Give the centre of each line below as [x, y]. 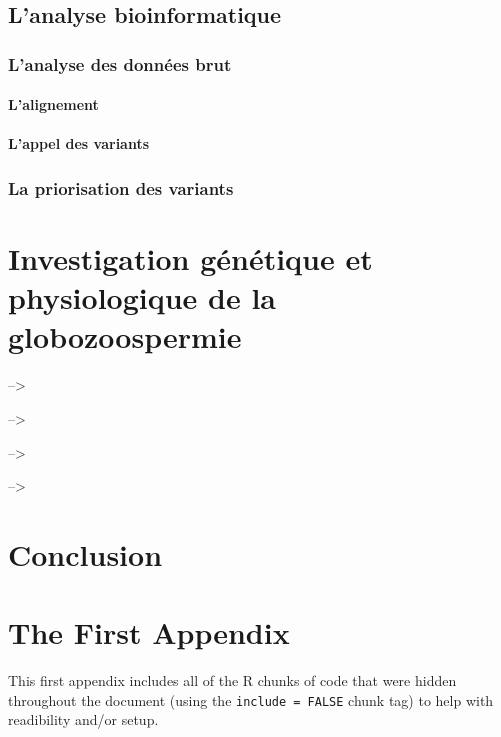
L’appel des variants [79, 143]
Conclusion [85, 553]
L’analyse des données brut [120, 63]
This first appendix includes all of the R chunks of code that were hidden [232, 680]
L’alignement [53, 104]
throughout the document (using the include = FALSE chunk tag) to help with [251, 699]
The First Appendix [149, 632]
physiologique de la [142, 297]
